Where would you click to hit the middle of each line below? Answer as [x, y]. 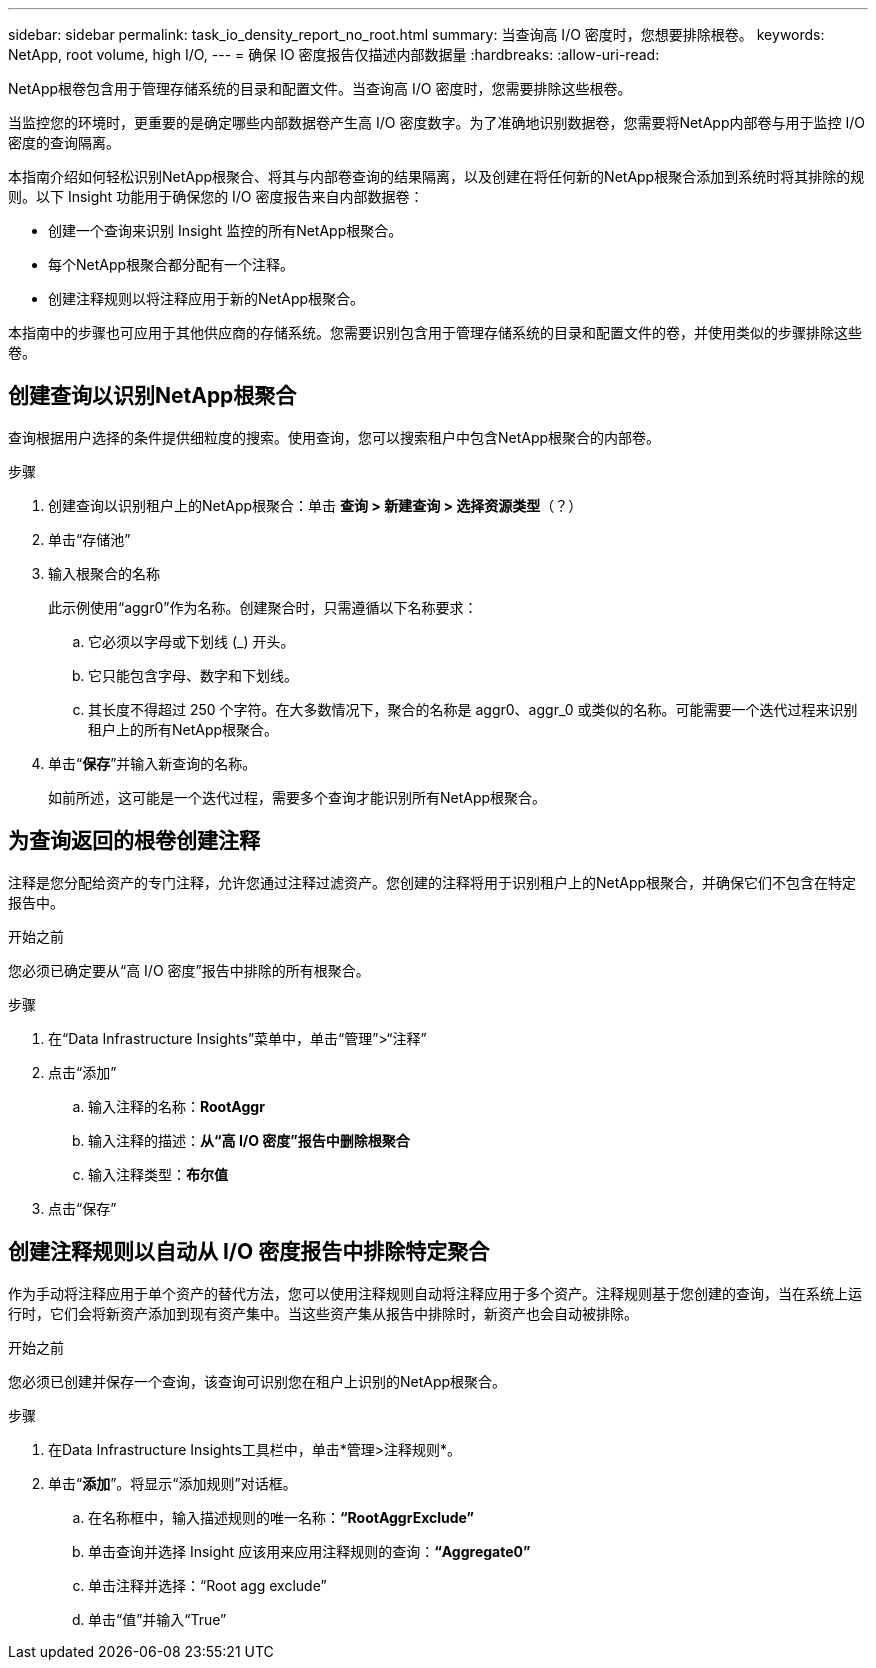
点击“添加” [82, 1072]
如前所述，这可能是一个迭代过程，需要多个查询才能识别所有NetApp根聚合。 [297, 797]
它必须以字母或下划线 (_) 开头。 [191, 641]
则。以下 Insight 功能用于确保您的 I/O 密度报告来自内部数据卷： [216, 196]
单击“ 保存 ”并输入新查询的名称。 [152, 763]
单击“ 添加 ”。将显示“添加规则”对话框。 [172, 1483]
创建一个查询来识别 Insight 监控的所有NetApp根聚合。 [225, 230]
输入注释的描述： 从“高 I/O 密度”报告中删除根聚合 [249, 1140]
